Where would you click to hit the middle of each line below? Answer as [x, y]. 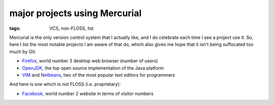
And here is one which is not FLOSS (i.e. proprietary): [65, 84]
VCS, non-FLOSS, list [72, 28]
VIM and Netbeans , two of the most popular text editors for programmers [98, 75]
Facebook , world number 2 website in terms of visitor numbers [88, 93]
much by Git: [23, 51]
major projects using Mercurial [76, 13]
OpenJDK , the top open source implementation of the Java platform [93, 68]
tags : [15, 28]
